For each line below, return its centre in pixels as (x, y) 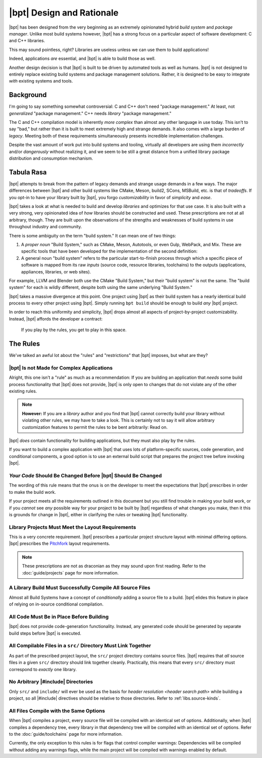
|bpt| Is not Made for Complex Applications (61, 368)
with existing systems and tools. (41, 81)
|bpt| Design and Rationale (64, 13)
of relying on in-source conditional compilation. (56, 604)
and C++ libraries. (27, 41)
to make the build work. (33, 492)
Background (28, 95)
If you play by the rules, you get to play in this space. (74, 330)
